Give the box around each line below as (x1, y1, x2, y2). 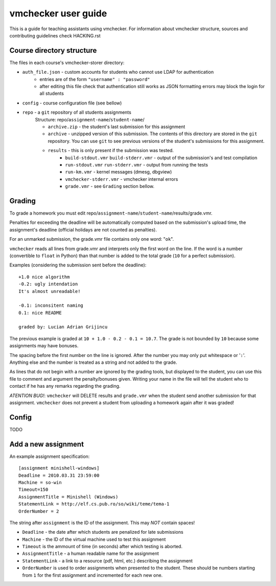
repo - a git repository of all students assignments (22, 109, 131, 115)
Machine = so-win (18, 479, 62, 485)
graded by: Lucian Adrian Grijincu (18, 324, 108, 330)
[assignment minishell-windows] (18, 465, 100, 471)
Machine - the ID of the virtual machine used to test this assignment (22, 536, 166, 542)
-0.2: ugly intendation (18, 281, 78, 287)
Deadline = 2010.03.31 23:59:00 (18, 472, 100, 478)
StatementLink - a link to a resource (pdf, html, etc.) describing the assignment (22, 557, 193, 563)
